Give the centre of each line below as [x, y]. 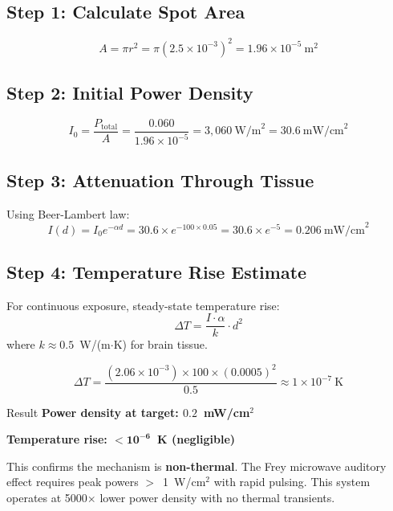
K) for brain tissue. [160, 344]
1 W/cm [184, 482]
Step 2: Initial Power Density [130, 93]
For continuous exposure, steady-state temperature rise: [143, 305]
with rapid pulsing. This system [292, 482]
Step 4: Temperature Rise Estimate [157, 272]
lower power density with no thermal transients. [217, 497]
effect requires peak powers [73, 482]
